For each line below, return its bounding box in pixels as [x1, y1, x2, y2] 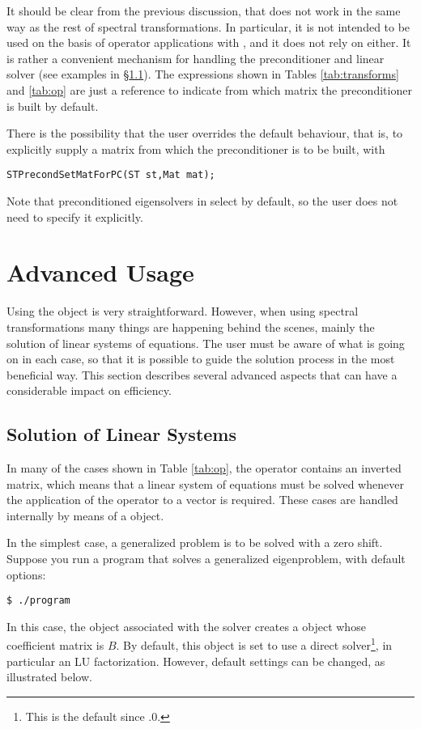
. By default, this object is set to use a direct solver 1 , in [116, 634, 393, 654]
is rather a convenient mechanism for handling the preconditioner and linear [6, 49, 385, 66]
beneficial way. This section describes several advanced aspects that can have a [6, 366, 398, 383]
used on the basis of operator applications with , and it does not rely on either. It [6, 34, 411, 51]
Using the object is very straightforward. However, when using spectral [6, 303, 359, 320]
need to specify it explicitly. [6, 208, 143, 225]
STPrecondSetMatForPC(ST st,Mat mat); [6, 169, 215, 181]
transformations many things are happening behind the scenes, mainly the [6, 318, 375, 335]
